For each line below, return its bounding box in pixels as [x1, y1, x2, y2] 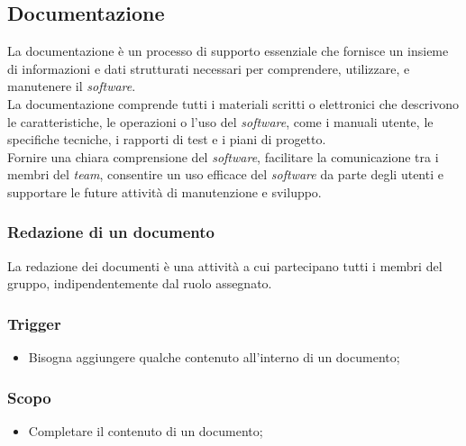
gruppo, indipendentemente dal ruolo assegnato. [7, 274, 272, 293]
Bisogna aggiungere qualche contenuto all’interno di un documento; [28, 348, 400, 367]
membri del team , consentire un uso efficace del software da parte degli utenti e [7, 165, 443, 184]
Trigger [7, 312, 61, 334]
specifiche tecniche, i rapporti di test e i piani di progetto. [7, 130, 326, 149]
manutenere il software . [7, 77, 136, 96]
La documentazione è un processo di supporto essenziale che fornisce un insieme [7, 41, 449, 60]
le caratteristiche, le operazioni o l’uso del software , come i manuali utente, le [7, 112, 434, 131]
